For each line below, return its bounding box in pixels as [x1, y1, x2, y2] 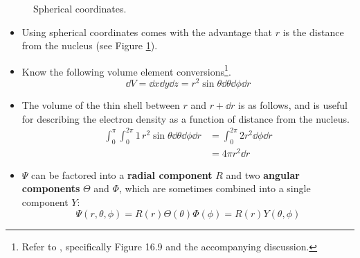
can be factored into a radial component [31, 167, 213, 182]
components [21, 181, 80, 196]
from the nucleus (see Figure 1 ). [21, 38, 158, 53]
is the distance [282, 24, 344, 39]
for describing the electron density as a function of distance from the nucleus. [21, 111, 350, 126]
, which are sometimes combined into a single [118, 181, 311, 196]
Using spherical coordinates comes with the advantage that [21, 24, 273, 39]
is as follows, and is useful [238, 98, 348, 112]
